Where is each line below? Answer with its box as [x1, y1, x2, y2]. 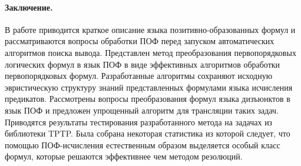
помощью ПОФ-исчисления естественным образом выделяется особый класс [5, 138, 280, 151]
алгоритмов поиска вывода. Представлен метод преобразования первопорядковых [5, 46, 296, 58]
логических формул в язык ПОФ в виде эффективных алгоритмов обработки [5, 58, 280, 70]
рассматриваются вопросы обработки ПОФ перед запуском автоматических [5, 35, 274, 47]
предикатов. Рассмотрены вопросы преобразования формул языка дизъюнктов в [5, 92, 290, 105]
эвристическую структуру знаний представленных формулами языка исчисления [5, 81, 293, 93]
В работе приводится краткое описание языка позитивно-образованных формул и [5, 23, 296, 35]
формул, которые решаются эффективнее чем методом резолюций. [5, 150, 243, 162]
